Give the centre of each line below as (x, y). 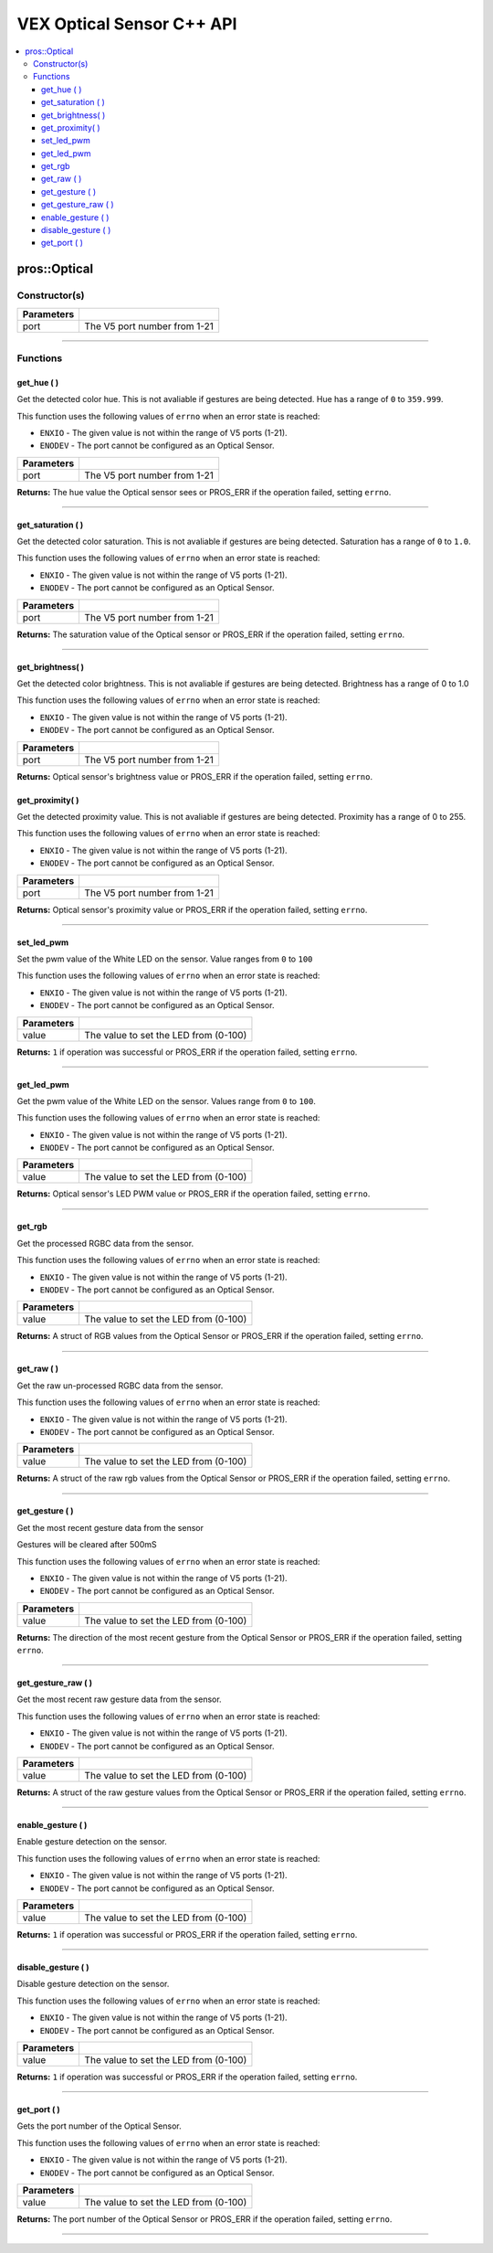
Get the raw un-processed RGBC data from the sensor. (120, 1386)
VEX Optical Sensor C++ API (127, 24)
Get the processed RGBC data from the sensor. (105, 1243)
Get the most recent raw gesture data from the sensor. (120, 1699)
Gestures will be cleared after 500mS (87, 1545)
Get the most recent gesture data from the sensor (110, 1527)
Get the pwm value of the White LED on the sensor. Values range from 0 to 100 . (167, 1100)
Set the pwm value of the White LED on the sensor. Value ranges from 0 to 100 (165, 959)
